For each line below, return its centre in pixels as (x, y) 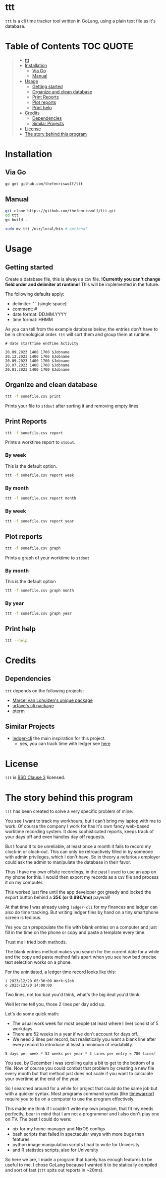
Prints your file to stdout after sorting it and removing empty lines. (72, 406)
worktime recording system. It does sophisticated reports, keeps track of (80, 832)
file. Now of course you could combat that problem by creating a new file (80, 1068)
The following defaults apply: (35, 294)
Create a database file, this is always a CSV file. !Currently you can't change (83, 279)
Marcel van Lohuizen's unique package (53, 700)
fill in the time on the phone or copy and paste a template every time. (76, 932)
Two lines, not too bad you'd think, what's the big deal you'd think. (73, 995)
